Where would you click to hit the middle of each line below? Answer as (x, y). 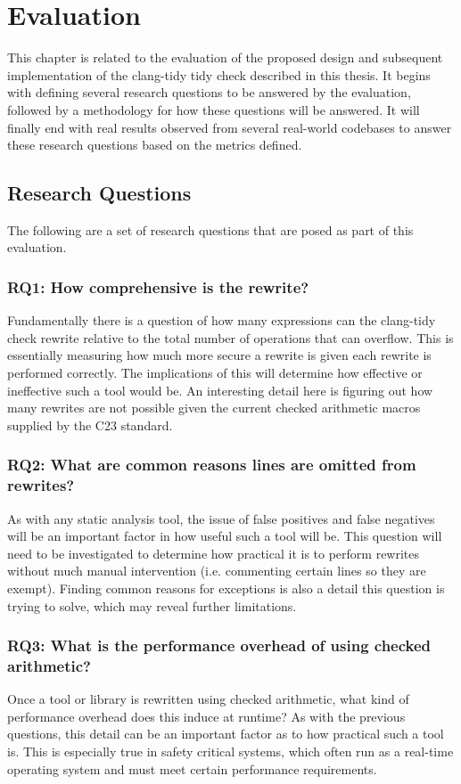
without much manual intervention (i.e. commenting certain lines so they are (217, 571)
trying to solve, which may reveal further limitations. (152, 605)
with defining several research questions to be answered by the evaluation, (209, 92)
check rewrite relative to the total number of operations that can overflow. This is (230, 337)
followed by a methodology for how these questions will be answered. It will (214, 109)
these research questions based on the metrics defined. (155, 145)
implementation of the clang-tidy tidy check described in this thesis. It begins (219, 74)
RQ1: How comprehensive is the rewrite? (158, 287)
